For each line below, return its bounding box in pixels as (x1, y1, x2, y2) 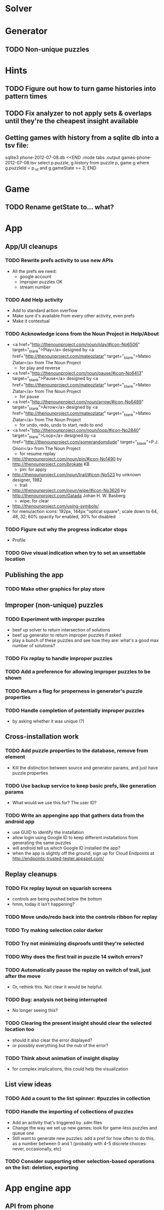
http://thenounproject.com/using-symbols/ (12, 503, 99, 509)
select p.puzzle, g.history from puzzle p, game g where (37, 159, 150, 165)
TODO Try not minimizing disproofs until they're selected (5, 940, 144, 947)
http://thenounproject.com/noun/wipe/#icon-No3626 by (12, 487, 126, 493)
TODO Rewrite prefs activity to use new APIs (5, 257, 114, 264)
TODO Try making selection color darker (5, 927, 103, 934)
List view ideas (5, 1080, 52, 1089)
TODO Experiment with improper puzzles (5, 616, 105, 623)
